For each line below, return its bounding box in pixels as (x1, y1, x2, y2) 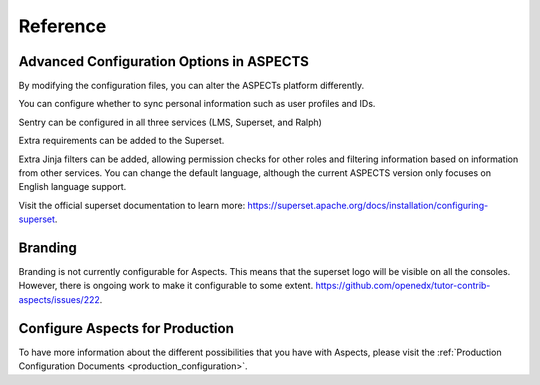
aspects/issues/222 (18, 293, 100, 305)
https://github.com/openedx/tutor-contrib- (315, 280, 491, 292)
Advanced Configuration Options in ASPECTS (18, 53, 310, 70)
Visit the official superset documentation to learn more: (18, 199, 246, 211)
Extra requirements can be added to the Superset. (18, 135, 225, 147)
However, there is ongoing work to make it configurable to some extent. (18, 280, 314, 292)
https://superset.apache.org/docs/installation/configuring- (247, 199, 489, 211)
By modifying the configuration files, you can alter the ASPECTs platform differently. (18, 80, 365, 92)
